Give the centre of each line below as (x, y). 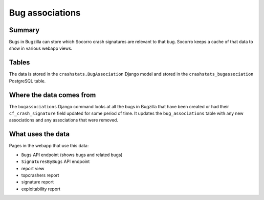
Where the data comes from (53, 95)
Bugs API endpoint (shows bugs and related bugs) (72, 155)
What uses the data (39, 134)
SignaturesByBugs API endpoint (55, 161)
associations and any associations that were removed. (64, 120)
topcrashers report (40, 175)
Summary (24, 30)
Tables (20, 63)
